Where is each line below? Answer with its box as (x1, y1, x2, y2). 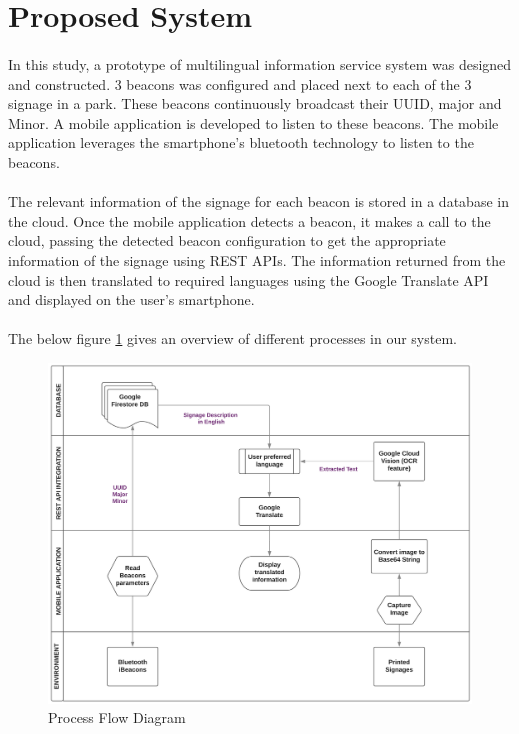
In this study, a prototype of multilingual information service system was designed (8, 53, 512, 74)
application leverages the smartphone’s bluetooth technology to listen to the (8, 132, 474, 153)
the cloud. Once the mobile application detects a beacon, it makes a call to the (8, 210, 491, 231)
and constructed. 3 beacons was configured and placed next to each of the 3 (8, 73, 472, 94)
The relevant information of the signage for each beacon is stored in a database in (8, 191, 509, 212)
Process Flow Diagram (48, 707, 186, 728)
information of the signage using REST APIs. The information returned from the (8, 249, 506, 270)
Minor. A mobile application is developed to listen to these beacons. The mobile (8, 112, 499, 133)
